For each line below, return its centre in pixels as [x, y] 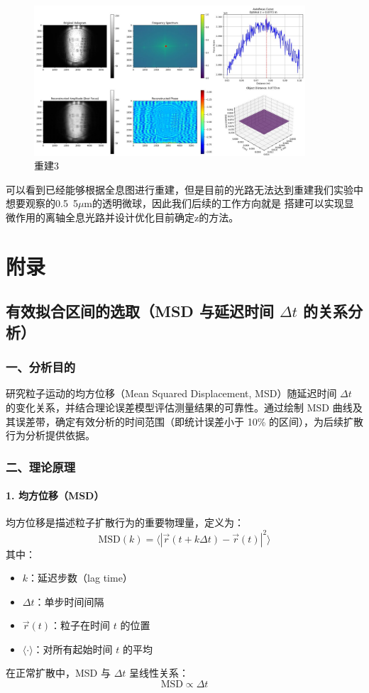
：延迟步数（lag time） [80, 578]
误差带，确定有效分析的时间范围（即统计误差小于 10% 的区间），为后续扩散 [189, 421]
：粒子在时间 [81, 625]
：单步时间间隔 [69, 601]
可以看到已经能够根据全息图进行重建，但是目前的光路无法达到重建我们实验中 [184, 189]
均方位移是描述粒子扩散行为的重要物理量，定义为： [125, 522]
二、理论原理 [41, 466]
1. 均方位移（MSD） [55, 495]
